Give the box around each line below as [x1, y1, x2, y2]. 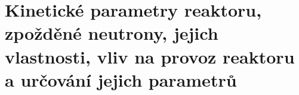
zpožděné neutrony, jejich [5, 21, 218, 45]
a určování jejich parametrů [5, 67, 237, 91]
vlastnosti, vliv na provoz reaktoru [5, 44, 295, 68]
